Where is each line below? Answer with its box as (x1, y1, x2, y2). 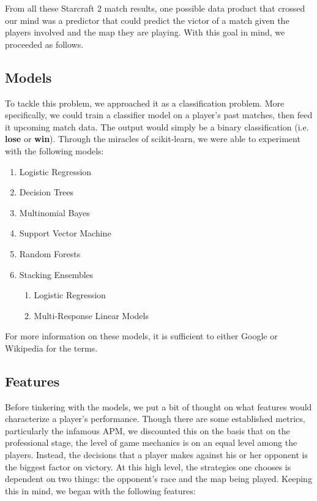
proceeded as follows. (5, 37, 84, 50)
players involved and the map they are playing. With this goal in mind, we (5, 26, 285, 39)
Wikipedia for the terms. (5, 341, 98, 354)
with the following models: (5, 144, 104, 157)
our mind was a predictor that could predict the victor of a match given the (5, 13, 289, 26)
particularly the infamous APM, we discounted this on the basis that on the (5, 424, 290, 437)
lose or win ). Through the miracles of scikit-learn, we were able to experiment (5, 132, 300, 145)
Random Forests (19, 247, 81, 260)
